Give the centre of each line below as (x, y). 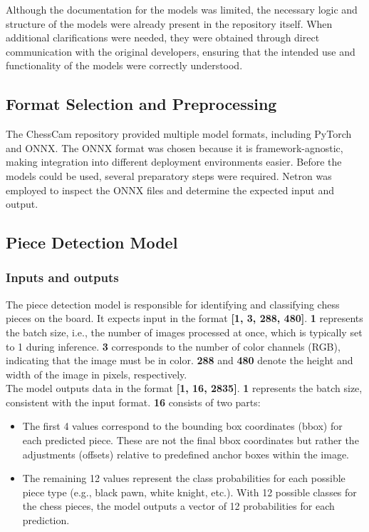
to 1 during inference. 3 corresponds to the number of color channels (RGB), (173, 346)
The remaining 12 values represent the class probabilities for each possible (184, 478)
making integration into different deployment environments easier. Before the (174, 162)
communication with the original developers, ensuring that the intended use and (181, 51)
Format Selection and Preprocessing (141, 104)
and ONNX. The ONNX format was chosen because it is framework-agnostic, (175, 147)
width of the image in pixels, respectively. (97, 374)
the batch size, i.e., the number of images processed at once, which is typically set (184, 332)
